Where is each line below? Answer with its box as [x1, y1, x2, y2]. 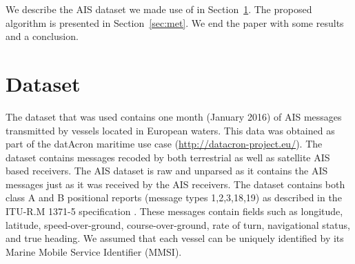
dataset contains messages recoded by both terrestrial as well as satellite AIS [6, 150, 330, 164]
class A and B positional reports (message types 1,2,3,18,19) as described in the [6, 190, 342, 205]
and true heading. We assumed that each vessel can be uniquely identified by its [6, 231, 344, 245]
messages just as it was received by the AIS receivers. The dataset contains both [6, 176, 345, 191]
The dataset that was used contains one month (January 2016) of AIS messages [6, 109, 342, 123]
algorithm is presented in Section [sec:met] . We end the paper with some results [6, 15, 344, 30]
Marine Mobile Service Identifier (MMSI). [6, 244, 182, 258]
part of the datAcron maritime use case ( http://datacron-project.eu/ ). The [6, 136, 323, 151]
